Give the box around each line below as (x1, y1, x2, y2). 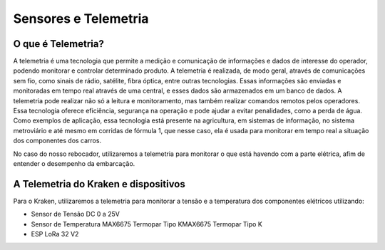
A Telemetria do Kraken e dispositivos (13, 178, 185, 190)
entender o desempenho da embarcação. (13, 159, 135, 167)
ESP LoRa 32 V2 (31, 230, 79, 239)
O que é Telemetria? (13, 38, 105, 50)
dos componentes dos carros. (13, 136, 102, 145)
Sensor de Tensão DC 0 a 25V (31, 210, 120, 219)
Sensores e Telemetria (13, 11, 149, 26)
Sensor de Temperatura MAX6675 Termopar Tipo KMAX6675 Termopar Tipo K (31, 219, 263, 228)
